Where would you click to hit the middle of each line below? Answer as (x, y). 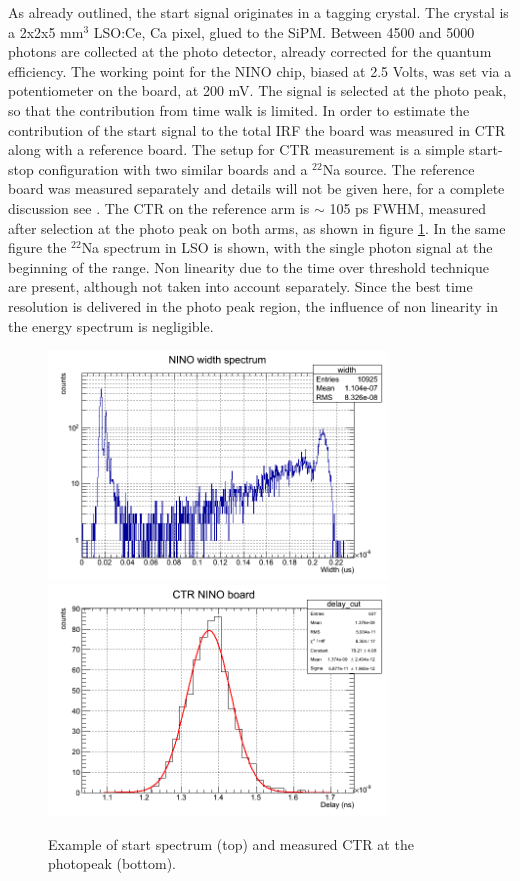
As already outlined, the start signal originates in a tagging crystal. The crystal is (258, 12)
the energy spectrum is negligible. (111, 325)
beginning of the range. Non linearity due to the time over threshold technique (248, 266)
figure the (37, 247)
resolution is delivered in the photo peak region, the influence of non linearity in (253, 305)
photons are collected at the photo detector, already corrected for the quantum (250, 51)
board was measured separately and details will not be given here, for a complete (256, 188)
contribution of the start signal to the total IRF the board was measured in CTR (257, 129)
